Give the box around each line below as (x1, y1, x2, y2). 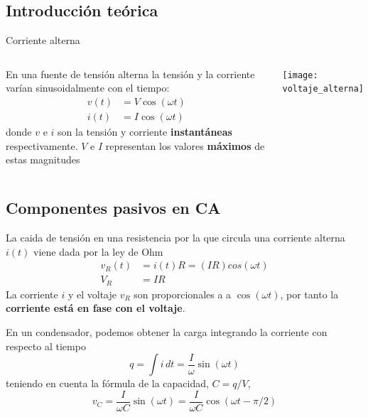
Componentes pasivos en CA (6, 197, 221, 219)
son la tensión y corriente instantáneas (58, 124, 232, 139)
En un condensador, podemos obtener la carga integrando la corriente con (6, 324, 328, 339)
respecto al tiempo (6, 338, 86, 353)
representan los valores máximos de (105, 138, 265, 153)
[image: (282, 70, 318, 80)
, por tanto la (280, 286, 339, 301)
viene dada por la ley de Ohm (33, 244, 163, 259)
